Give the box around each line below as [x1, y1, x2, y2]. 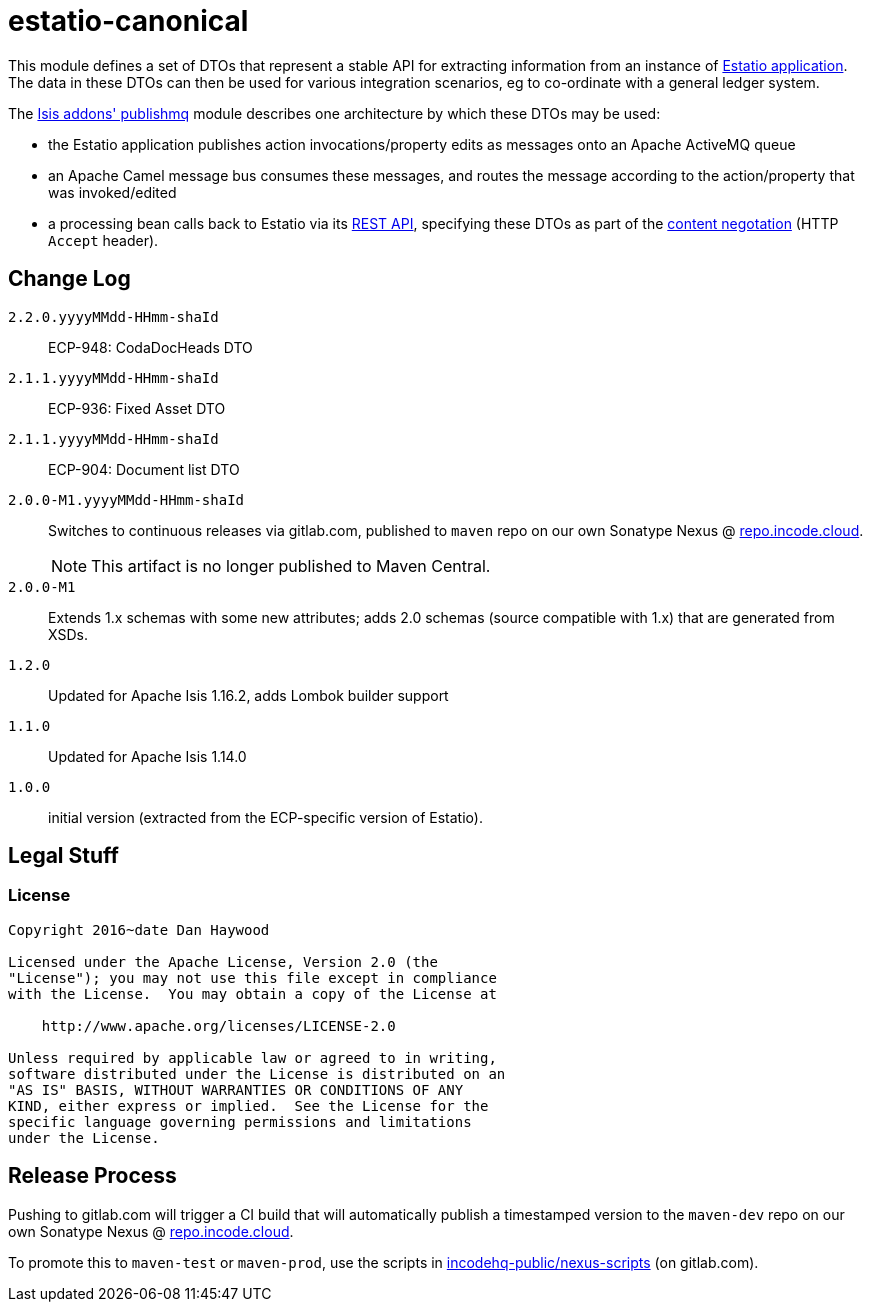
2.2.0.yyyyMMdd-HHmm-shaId [8, 308, 219, 325]
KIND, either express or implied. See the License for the [8, 1097, 489, 1114]
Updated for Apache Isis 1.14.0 [48, 747, 247, 765]
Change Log [8, 266, 131, 292]
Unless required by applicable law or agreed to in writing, [8, 1049, 497, 1066]
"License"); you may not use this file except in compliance [8, 969, 497, 986]
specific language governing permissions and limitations [8, 1113, 472, 1130]
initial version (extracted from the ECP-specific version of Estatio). [48, 808, 483, 826]
